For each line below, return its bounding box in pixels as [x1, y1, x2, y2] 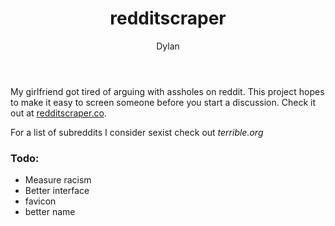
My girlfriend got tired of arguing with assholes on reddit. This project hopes [10, 85, 325, 97]
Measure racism [24, 174, 92, 186]
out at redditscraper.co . [10, 107, 107, 119]
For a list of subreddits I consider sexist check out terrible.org [10, 126, 264, 138]
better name [24, 206, 76, 218]
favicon [24, 195, 57, 207]
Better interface [24, 185, 90, 197]
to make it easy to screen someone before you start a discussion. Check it [10, 96, 316, 108]
